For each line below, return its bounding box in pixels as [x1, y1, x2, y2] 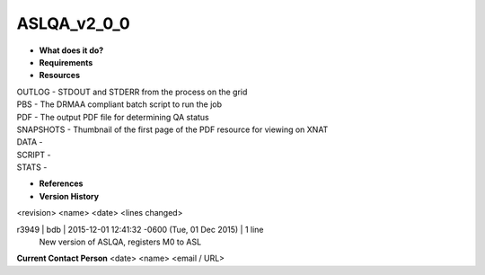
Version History [39, 191, 99, 201]
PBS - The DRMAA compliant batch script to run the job [16, 99, 223, 110]
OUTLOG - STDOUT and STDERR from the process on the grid [16, 86, 248, 97]
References [39, 178, 84, 189]
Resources [39, 70, 81, 81]
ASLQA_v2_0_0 [16, 13, 130, 33]
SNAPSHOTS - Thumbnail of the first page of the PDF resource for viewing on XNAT [16, 124, 329, 135]
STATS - [16, 162, 48, 173]
